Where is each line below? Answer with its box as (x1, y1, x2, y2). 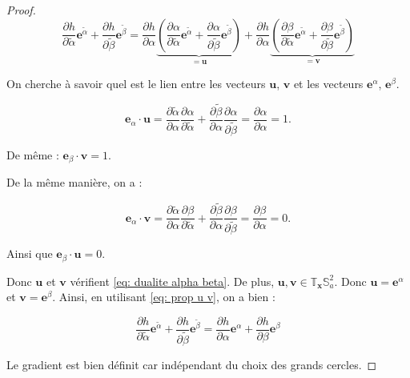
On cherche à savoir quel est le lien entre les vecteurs (6, 75, 266, 92)
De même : (6, 146, 59, 163)
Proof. (6, 2, 36, 18)
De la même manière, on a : (6, 174, 143, 191)
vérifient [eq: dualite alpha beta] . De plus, (70, 272, 275, 289)
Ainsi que (6, 245, 53, 262)
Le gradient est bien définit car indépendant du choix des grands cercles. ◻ (6, 356, 377, 373)
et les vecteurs (293, 75, 364, 92)
